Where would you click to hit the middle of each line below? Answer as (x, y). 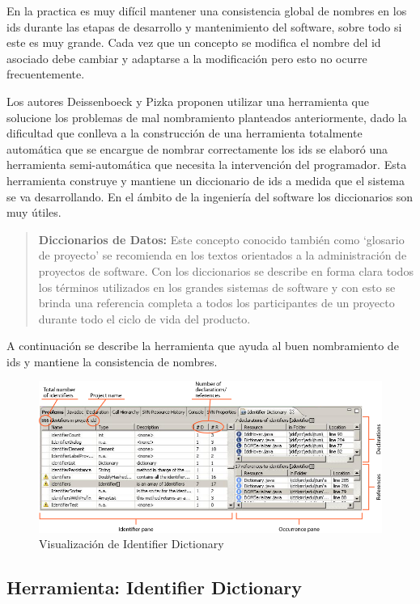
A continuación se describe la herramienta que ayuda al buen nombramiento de (203, 346)
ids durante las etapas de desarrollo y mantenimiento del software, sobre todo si (204, 26)
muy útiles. (34, 212)
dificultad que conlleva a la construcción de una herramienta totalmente (185, 133)
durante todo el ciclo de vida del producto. (144, 318)
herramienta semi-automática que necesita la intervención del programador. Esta (207, 165)
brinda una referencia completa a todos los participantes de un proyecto (216, 303)
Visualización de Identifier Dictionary (132, 544)
